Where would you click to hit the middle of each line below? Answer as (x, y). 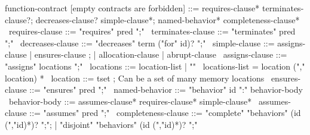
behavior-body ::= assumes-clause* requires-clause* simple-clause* (130, 101)
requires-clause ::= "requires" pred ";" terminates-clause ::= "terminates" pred (152, 31)
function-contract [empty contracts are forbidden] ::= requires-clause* (132, 8)
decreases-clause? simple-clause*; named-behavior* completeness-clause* (168, 19)
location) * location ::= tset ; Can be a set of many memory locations (135, 78)
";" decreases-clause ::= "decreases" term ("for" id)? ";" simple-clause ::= (140, 43)
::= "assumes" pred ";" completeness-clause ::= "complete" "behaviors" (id (165, 113)
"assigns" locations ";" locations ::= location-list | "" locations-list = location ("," (155, 66)
